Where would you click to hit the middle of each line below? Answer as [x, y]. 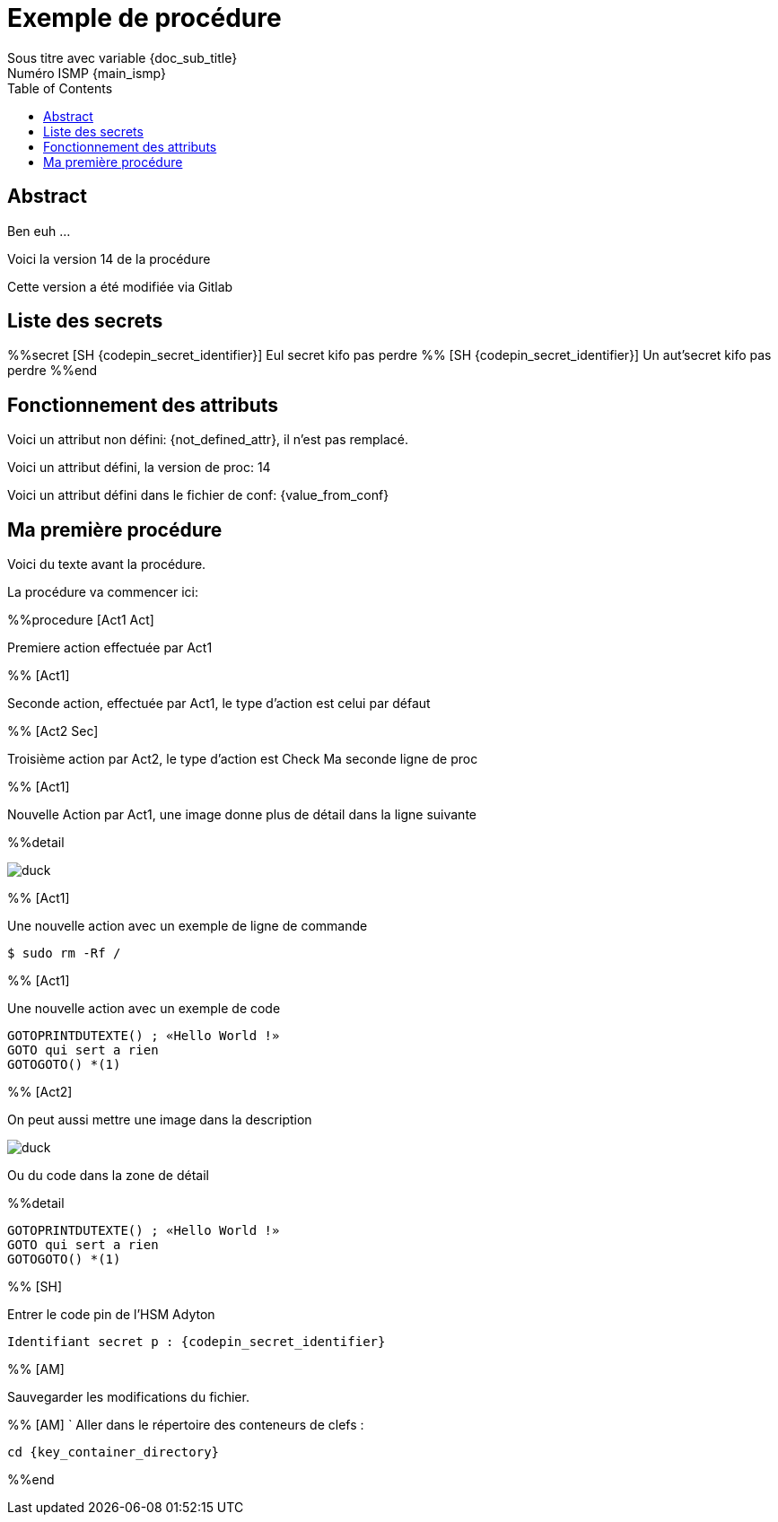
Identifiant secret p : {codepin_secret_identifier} [197, 1342]
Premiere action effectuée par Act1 [110, 648]
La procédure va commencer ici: [103, 592]
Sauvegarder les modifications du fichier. [128, 1397]
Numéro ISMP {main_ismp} [87, 73]
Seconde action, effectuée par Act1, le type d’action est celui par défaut [219, 704]
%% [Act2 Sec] [53, 731]
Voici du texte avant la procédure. [107, 564]
